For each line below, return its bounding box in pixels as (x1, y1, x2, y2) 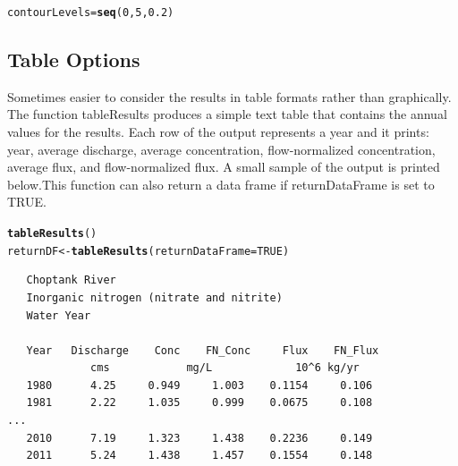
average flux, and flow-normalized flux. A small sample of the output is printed (7, 157, 440, 176)
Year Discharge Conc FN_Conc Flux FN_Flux (26, 343, 379, 357)
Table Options (7, 46, 140, 73)
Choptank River (26, 274, 116, 287)
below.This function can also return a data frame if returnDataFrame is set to (7, 174, 435, 193)
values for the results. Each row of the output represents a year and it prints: (7, 123, 429, 141)
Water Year (26, 309, 91, 322)
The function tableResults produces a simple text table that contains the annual (7, 105, 447, 123)
